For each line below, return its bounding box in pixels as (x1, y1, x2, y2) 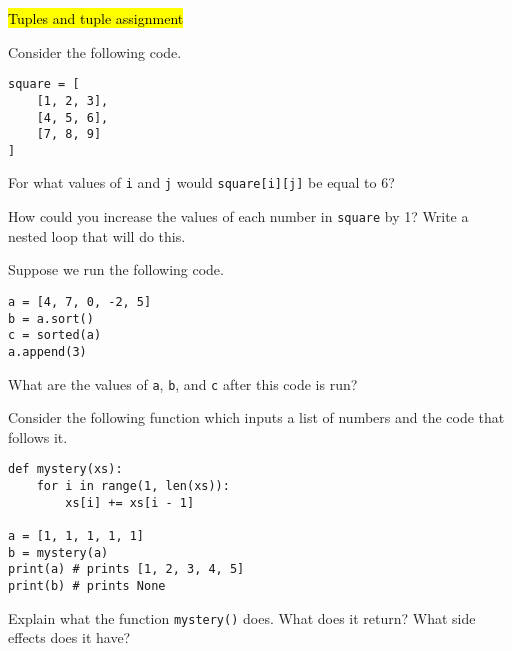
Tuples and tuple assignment (8, 8, 184, 28)
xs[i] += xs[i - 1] (65, 495, 195, 510)
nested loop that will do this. (8, 225, 186, 246)
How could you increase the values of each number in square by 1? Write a (8, 206, 469, 227)
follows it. (8, 426, 68, 447)
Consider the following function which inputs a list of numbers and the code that (8, 407, 505, 428)
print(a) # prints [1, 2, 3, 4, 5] (8, 562, 245, 577)
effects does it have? (8, 627, 131, 648)
